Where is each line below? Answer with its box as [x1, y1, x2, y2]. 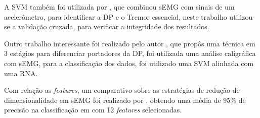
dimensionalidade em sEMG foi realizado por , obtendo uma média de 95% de [4, 94, 246, 105]
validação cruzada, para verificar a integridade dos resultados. [18, 21, 209, 32]
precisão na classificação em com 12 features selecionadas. [4, 104, 182, 115]
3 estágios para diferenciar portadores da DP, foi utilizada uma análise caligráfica [4, 48, 256, 58]
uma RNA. [4, 68, 38, 78]
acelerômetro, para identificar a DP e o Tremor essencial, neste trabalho [4, 11, 227, 22]
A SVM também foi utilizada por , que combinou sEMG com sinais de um [4, 2, 235, 12]
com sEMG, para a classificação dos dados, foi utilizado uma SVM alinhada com [4, 57, 254, 68]
